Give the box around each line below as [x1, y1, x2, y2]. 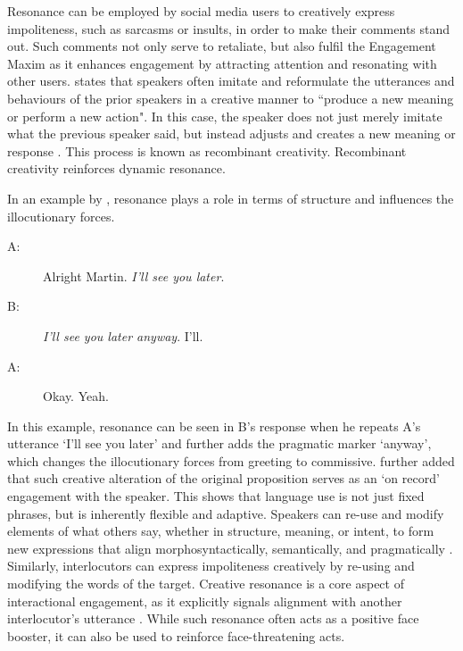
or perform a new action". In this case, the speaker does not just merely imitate [7, 106, 442, 125]
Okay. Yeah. [43, 387, 109, 405]
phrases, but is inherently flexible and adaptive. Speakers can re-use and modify [7, 504, 444, 522]
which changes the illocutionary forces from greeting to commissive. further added [7, 451, 455, 470]
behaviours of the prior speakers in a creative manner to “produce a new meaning [7, 88, 454, 107]
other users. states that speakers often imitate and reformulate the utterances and [7, 71, 455, 90]
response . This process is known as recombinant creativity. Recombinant [7, 141, 407, 160]
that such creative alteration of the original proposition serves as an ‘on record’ [7, 469, 440, 488]
